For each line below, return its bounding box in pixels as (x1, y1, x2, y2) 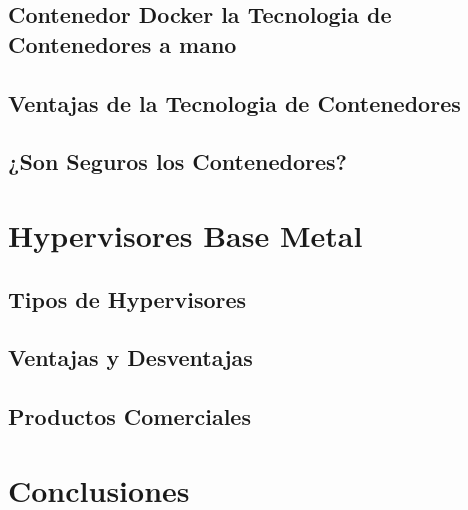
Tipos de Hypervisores (8, 283, 247, 314)
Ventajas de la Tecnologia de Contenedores (8, 87, 461, 118)
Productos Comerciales (8, 401, 251, 432)
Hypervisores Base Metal (8, 214, 363, 255)
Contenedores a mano (8, 28, 237, 59)
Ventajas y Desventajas (8, 342, 253, 373)
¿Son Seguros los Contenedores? (8, 146, 347, 177)
